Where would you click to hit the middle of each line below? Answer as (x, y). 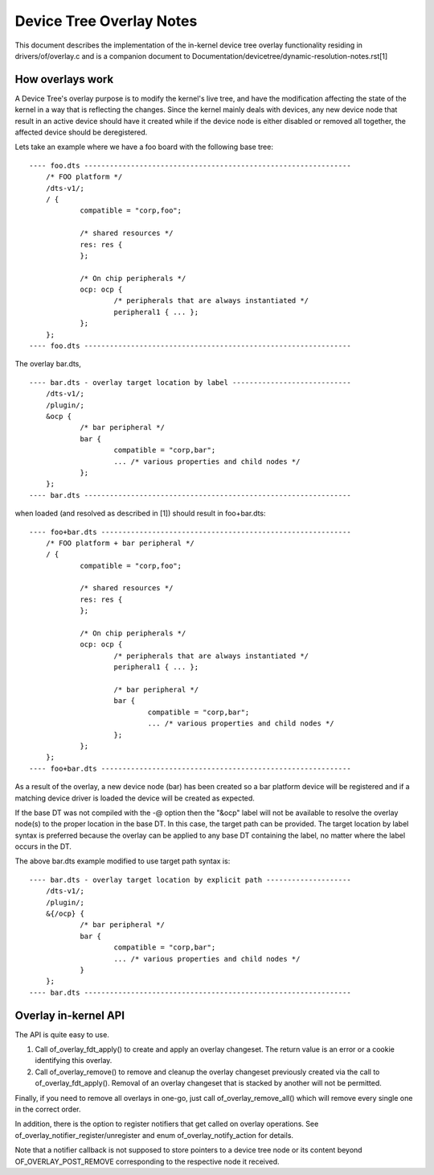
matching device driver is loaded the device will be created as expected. (135, 798)
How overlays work (64, 79)
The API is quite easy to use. (62, 1034)
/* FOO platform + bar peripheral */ (120, 543)
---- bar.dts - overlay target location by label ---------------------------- (190, 382)
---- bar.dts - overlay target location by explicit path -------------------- (190, 879)
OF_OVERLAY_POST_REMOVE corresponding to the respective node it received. (147, 1161)
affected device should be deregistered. (81, 132)
